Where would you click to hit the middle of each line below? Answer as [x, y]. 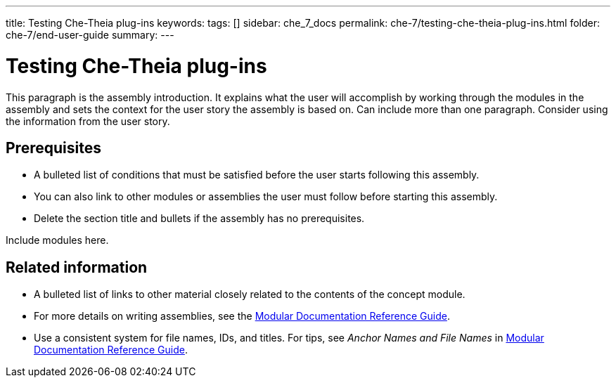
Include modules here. [57, 240]
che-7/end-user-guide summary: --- [90, 35]
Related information [77, 267]
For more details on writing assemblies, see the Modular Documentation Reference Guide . [242, 316]
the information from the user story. [88, 121]
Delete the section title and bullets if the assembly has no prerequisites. [199, 219]
